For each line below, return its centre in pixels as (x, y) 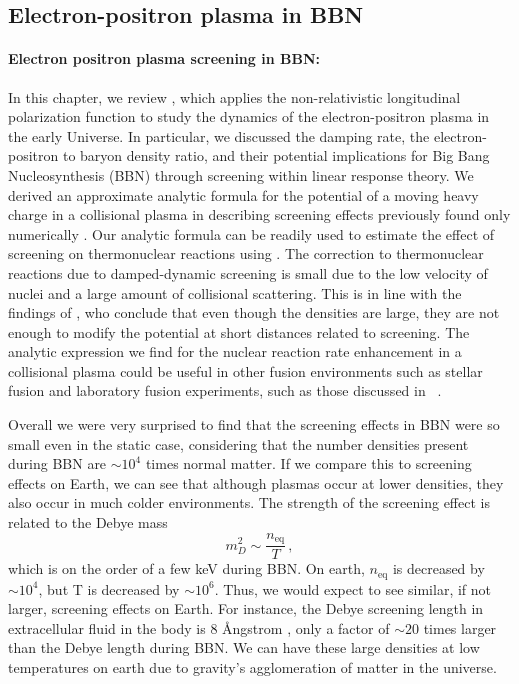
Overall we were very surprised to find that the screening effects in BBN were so (254, 424)
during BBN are (57, 463)
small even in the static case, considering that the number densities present (238, 443)
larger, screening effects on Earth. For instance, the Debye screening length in (246, 608)
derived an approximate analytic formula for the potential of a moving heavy (243, 194)
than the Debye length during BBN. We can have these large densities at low (244, 647)
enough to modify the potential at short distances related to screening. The (239, 331)
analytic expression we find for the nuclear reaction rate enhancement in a (235, 351)
